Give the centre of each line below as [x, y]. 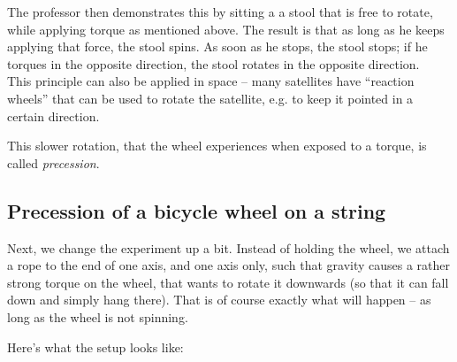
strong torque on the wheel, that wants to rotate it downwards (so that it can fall [228, 282]
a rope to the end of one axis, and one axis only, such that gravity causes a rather [229, 265]
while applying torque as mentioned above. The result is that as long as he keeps [226, 29]
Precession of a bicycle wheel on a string [197, 210]
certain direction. [53, 116]
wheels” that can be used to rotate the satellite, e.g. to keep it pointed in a [210, 98]
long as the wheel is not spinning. [98, 316]
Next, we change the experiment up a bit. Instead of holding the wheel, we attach [228, 247]
